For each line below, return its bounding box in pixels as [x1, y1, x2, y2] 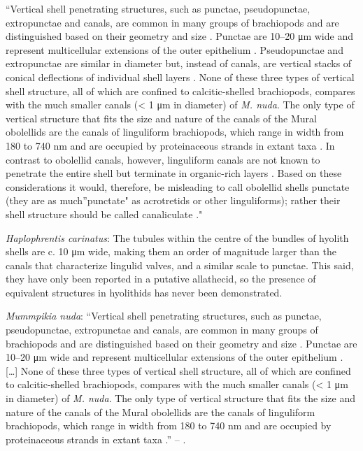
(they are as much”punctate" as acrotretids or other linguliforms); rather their [6, 193, 341, 208]
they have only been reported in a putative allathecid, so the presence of [6, 271, 316, 286]
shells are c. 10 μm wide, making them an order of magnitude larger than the [6, 244, 336, 259]
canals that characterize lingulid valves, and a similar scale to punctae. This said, [6, 257, 354, 272]
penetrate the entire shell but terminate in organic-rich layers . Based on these [6, 166, 342, 180]
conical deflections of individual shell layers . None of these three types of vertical [6, 69, 355, 84]
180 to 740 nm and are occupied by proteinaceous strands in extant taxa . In [6, 138, 335, 152]
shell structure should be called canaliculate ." [6, 206, 203, 221]
